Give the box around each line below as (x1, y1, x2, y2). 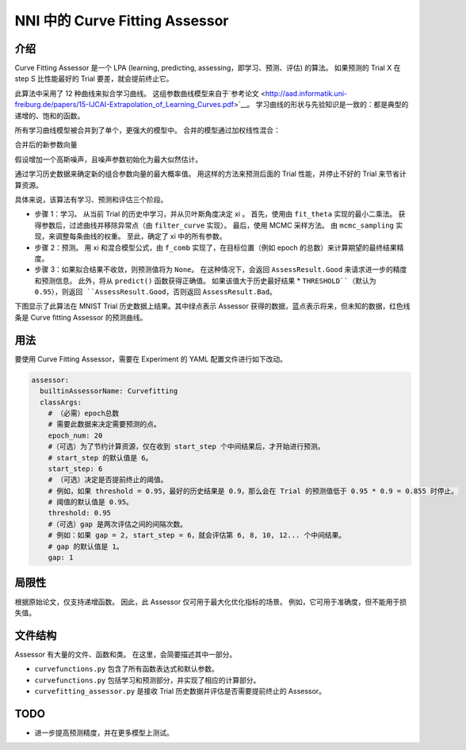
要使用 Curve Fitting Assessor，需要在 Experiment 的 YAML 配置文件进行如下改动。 (14, 354, 287, 364)
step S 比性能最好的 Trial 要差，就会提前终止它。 (14, 74, 174, 83)
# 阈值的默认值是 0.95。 (48, 498, 134, 507)
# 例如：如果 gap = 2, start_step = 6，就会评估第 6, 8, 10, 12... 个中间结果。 (48, 531, 346, 540)
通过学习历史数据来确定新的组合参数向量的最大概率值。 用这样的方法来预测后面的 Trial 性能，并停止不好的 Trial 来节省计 (14, 169, 407, 178)
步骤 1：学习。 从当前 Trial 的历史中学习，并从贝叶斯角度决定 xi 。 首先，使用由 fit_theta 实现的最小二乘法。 (34, 209, 397, 219)
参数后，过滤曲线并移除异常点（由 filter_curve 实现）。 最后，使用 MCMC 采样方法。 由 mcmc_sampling (40, 220, 395, 230)
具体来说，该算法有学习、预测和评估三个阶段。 (14, 194, 168, 204)
